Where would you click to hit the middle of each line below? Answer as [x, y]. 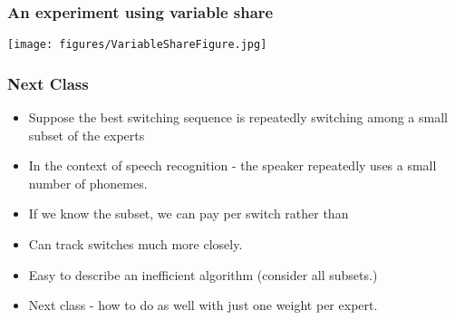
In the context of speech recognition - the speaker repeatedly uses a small [232, 165]
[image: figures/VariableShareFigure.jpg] [137, 45]
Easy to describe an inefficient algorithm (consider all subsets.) [203, 274]
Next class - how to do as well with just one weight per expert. [203, 305]
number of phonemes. [88, 183]
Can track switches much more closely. [136, 244]
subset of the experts [87, 135]
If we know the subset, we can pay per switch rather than [189, 213]
